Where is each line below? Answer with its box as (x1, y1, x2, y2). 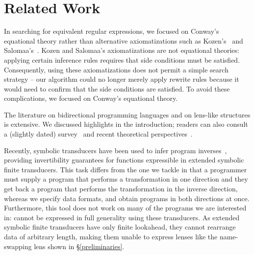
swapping (4, 241, 32, 251)
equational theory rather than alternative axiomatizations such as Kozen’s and (4, 35, 243, 46)
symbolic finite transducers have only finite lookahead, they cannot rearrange (4, 222, 236, 232)
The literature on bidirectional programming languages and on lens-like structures (4, 109, 251, 119)
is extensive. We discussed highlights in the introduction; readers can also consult (4, 119, 248, 129)
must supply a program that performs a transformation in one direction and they (4, 174, 248, 184)
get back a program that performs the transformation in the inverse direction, (4, 184, 238, 194)
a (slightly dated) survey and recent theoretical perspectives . (4, 129, 193, 139)
